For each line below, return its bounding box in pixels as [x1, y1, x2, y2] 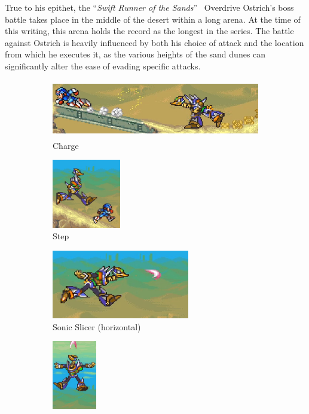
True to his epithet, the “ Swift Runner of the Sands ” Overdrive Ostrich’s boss [5, 1, 294, 13]
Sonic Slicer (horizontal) [53, 320, 141, 333]
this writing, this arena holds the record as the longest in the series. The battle [5, 25, 294, 37]
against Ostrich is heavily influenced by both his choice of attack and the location [5, 36, 304, 48]
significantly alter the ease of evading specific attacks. [5, 59, 201, 72]
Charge [53, 139, 79, 151]
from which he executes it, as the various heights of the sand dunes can [5, 48, 266, 60]
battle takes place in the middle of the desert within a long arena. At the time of [5, 13, 301, 25]
